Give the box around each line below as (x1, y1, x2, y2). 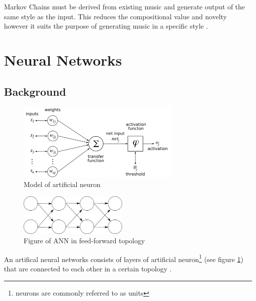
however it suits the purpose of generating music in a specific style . (4, 21, 208, 31)
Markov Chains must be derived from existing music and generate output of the (4, 1, 245, 11)
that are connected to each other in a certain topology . (4, 263, 172, 273)
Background (4, 83, 66, 99)
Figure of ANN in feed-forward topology (24, 235, 145, 246)
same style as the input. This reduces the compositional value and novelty (4, 11, 227, 21)
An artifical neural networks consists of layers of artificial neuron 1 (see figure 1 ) (4, 252, 244, 264)
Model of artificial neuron (24, 179, 101, 189)
